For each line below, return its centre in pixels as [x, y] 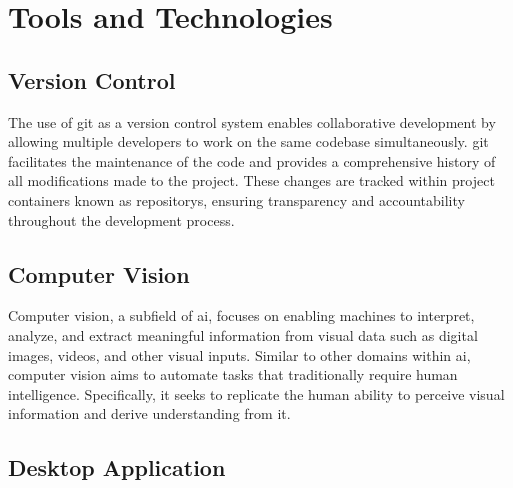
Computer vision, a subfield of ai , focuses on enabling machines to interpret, [241, 315]
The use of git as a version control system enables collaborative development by [252, 121]
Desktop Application [117, 467]
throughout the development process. [121, 219]
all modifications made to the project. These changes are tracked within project [251, 180]
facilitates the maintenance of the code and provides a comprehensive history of [252, 160]
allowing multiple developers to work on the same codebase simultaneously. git [248, 141]
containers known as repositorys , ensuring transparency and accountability [236, 199]
